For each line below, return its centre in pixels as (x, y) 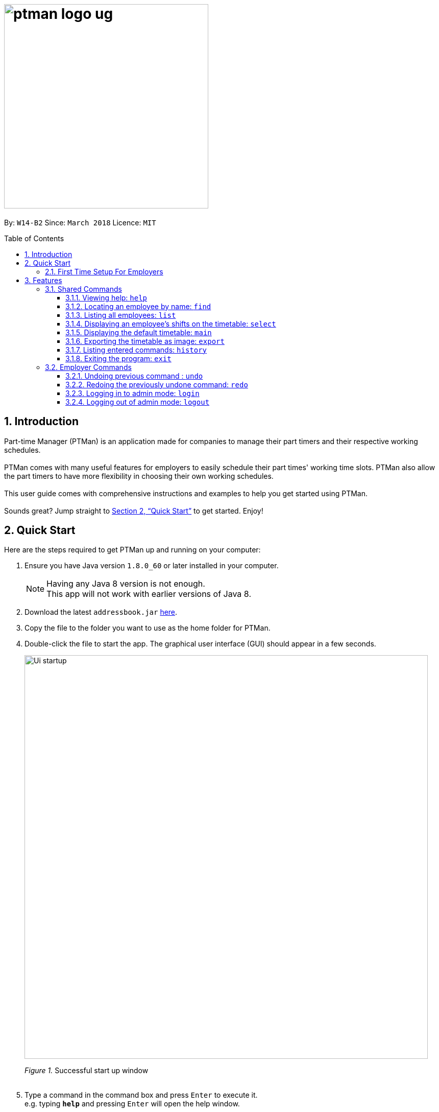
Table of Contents (34, 238)
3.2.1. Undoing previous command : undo (134, 376)
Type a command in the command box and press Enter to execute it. (141, 1095)
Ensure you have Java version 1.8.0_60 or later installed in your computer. (152, 566)
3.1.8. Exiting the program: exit (118, 358)
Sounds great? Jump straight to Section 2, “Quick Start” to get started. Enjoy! (134, 511)
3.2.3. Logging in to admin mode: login (132, 393)
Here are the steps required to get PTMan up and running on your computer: (132, 550)
